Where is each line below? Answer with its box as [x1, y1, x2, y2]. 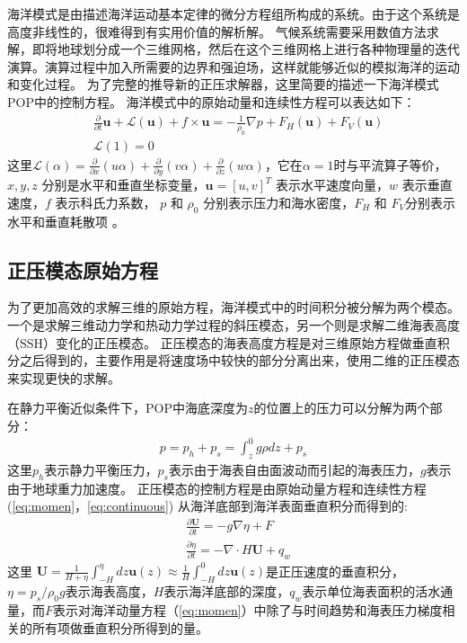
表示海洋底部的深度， [163, 582, 290, 601]
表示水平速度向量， [276, 175, 390, 194]
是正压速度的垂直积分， [266, 561, 405, 580]
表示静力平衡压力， [44, 460, 158, 478]
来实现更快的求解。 [7, 368, 120, 387]
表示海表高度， [65, 582, 154, 601]
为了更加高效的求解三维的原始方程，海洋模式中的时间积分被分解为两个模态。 [7, 298, 460, 317]
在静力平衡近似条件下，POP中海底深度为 [7, 398, 248, 417]
